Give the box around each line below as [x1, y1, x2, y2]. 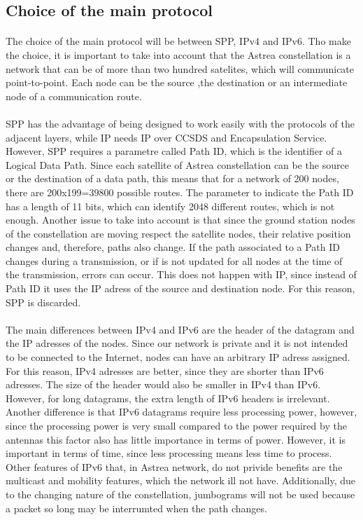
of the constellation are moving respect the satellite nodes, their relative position [6, 226, 351, 240]
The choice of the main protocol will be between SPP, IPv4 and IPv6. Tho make [6, 34, 351, 48]
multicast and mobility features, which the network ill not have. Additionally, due [6, 473, 355, 488]
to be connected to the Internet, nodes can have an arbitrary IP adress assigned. [6, 350, 350, 364]
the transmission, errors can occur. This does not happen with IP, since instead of [6, 267, 357, 282]
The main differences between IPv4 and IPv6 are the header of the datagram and [6, 322, 355, 336]
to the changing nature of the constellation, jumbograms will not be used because [6, 486, 355, 501]
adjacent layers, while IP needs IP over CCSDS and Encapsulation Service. [6, 130, 327, 144]
